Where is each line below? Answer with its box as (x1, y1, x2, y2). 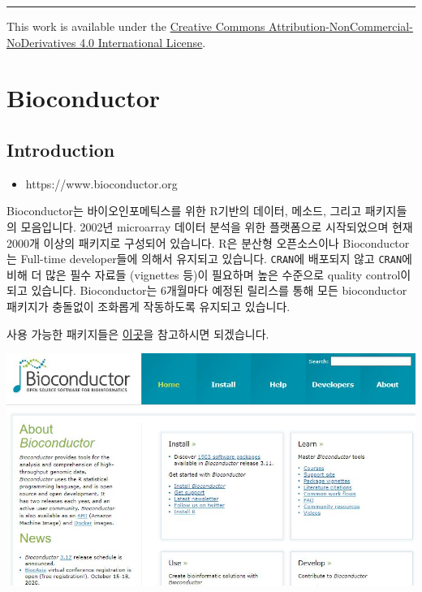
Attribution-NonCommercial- (269, 18, 413, 34)
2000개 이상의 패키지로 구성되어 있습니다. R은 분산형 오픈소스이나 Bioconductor (6, 234, 410, 251)
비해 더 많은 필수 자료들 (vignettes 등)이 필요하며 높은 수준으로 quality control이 (6, 266, 411, 283)
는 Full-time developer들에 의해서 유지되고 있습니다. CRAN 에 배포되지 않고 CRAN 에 (6, 250, 412, 267)
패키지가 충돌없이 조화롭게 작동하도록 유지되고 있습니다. (6, 297, 291, 314)
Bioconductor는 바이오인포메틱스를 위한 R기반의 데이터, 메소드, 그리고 (6, 202, 362, 219)
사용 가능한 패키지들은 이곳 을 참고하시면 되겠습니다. (6, 325, 269, 342)
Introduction (6, 136, 115, 162)
